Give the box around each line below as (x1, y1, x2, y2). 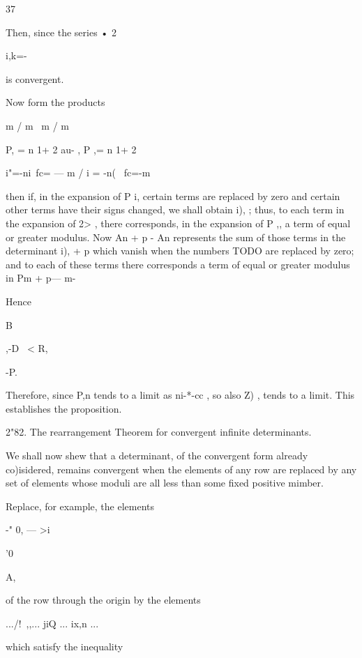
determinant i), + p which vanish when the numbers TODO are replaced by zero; (6, 243, 354, 258)
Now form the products (6, 95, 105, 109)
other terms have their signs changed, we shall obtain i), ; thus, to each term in (6, 202, 345, 217)
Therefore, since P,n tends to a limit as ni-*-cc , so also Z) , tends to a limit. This (6, 388, 355, 402)
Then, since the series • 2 (6, 24, 116, 39)
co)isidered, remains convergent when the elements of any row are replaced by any (6, 461, 357, 476)
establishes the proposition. (6, 401, 122, 415)
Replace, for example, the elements (6, 498, 154, 513)
